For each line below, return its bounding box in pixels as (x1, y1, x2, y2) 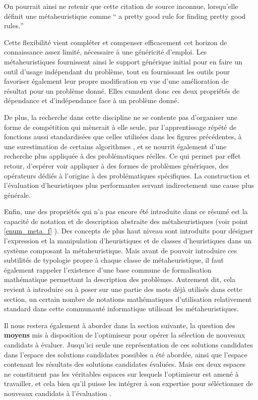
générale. (4, 189, 31, 200)
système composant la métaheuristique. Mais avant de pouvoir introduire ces (4, 245, 237, 255)
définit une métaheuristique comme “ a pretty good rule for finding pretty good (4, 10, 246, 21)
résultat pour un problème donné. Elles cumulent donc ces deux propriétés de (4, 85, 240, 96)
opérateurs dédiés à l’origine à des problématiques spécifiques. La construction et (4, 170, 250, 180)
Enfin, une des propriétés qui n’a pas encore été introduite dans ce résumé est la (4, 206, 248, 217)
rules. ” (4, 20, 24, 31)
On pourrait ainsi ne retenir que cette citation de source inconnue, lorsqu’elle (4, 1, 238, 11)
